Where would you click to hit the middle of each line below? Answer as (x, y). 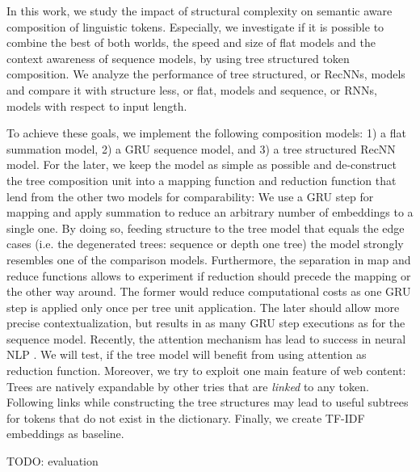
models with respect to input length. (97, 105)
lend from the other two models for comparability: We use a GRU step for (190, 196)
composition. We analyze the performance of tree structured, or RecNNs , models (206, 74)
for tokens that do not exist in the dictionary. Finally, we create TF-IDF (186, 417)
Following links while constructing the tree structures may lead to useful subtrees (208, 402)
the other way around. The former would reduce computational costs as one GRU (209, 291)
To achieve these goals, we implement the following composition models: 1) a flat (206, 133)
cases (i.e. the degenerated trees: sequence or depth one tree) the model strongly (205, 244)
